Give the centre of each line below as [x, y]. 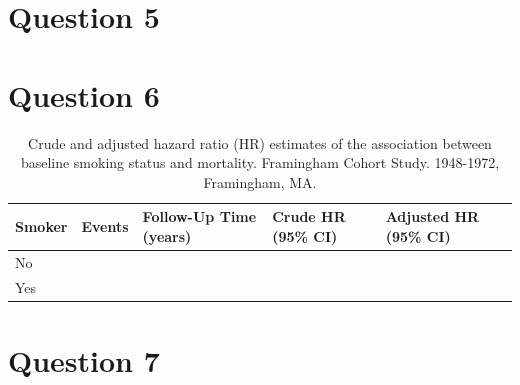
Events [105, 226]
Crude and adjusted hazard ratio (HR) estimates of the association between [260, 142]
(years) [167, 235]
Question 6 [84, 94]
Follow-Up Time [199, 216]
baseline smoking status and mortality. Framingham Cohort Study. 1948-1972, [260, 162]
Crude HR [309, 216]
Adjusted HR [432, 216]
